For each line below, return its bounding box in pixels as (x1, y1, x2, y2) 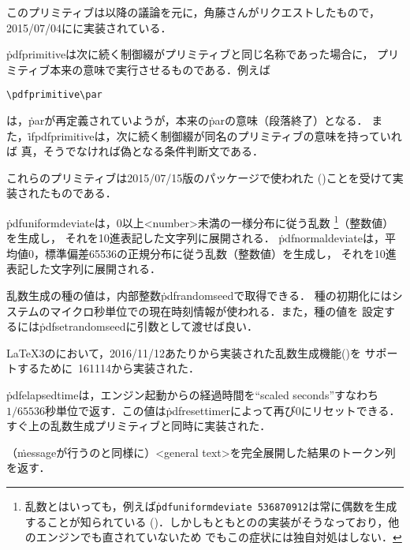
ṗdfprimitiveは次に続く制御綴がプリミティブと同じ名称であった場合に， (6, 46, 374, 62)
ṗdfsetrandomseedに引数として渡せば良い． (39, 318, 259, 335)
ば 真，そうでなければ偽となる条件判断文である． (6, 143, 264, 159)
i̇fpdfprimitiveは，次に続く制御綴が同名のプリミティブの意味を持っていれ (28, 127, 402, 144)
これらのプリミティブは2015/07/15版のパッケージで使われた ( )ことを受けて (6, 169, 393, 185)
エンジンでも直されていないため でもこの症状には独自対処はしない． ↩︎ (35, 529, 402, 545)
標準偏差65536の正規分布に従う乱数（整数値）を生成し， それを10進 (44, 245, 397, 261)
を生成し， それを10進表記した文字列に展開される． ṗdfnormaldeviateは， (6, 230, 385, 246)
